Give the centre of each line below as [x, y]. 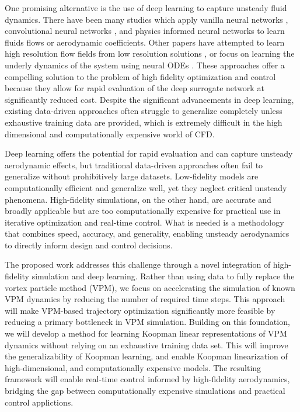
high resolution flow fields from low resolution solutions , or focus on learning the [150, 53]
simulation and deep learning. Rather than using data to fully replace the [163, 276]
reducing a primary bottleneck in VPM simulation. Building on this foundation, [147, 322]
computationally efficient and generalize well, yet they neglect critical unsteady [146, 187]
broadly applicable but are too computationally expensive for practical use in [143, 211]
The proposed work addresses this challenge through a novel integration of [138, 264]
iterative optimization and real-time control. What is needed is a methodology [144, 222]
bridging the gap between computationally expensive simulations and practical [145, 390]
